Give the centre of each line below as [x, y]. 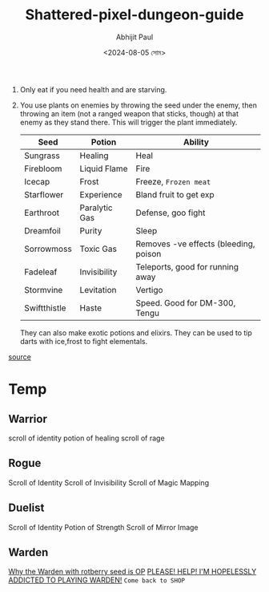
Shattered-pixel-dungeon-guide [134, 15]
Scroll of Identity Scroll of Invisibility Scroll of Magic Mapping [109, 482]
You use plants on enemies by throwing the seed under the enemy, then [139, 105]
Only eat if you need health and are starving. [93, 89]
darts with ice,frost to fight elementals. [84, 341]
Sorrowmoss [48, 249]
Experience [101, 194]
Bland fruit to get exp [175, 194]
